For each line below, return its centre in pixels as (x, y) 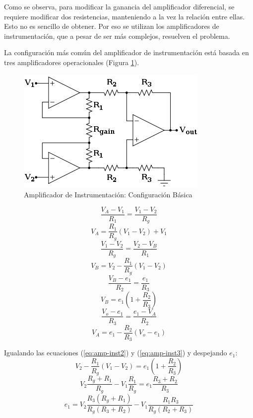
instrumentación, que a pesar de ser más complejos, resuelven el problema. (117, 36)
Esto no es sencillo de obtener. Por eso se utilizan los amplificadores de (112, 26)
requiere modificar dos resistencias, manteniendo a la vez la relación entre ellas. (125, 16)
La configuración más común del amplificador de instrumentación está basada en (126, 52)
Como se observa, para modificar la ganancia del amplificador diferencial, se (119, 6)
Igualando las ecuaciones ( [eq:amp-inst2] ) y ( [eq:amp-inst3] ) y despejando (116, 353)
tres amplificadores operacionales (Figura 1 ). (72, 62)
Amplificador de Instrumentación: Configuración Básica (108, 195)
